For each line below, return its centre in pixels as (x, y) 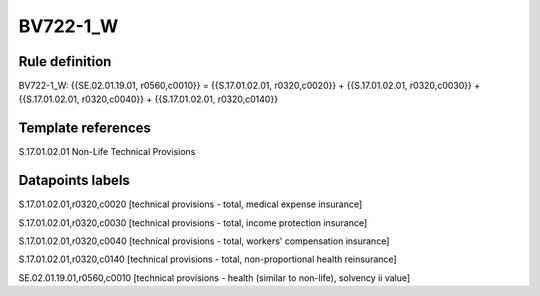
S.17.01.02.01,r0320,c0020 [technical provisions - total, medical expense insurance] (190, 204)
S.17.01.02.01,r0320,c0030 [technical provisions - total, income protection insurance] (193, 222)
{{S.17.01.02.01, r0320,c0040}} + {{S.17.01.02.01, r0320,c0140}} (148, 99)
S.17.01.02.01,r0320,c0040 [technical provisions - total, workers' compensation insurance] (204, 241)
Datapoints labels (74, 180)
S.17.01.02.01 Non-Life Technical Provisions (107, 152)
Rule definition (65, 61)
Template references (85, 128)
